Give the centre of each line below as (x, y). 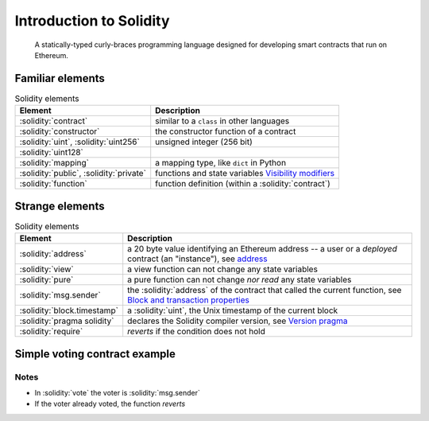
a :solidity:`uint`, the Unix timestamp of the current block (233, 310)
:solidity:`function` (53, 184)
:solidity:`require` (51, 332)
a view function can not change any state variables (222, 269)
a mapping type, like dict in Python (220, 163)
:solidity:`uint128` (51, 153)
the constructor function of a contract (226, 131)
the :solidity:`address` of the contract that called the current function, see (265, 290)
